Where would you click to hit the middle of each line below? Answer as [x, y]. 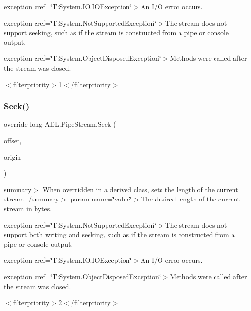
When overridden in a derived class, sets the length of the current [140, 189]
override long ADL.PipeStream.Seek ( [60, 124]
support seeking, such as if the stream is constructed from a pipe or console [116, 32]
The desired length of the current [190, 199]
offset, [13, 140]
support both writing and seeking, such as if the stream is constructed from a [119, 234]
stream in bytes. [28, 208]
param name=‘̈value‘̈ [101, 199]
